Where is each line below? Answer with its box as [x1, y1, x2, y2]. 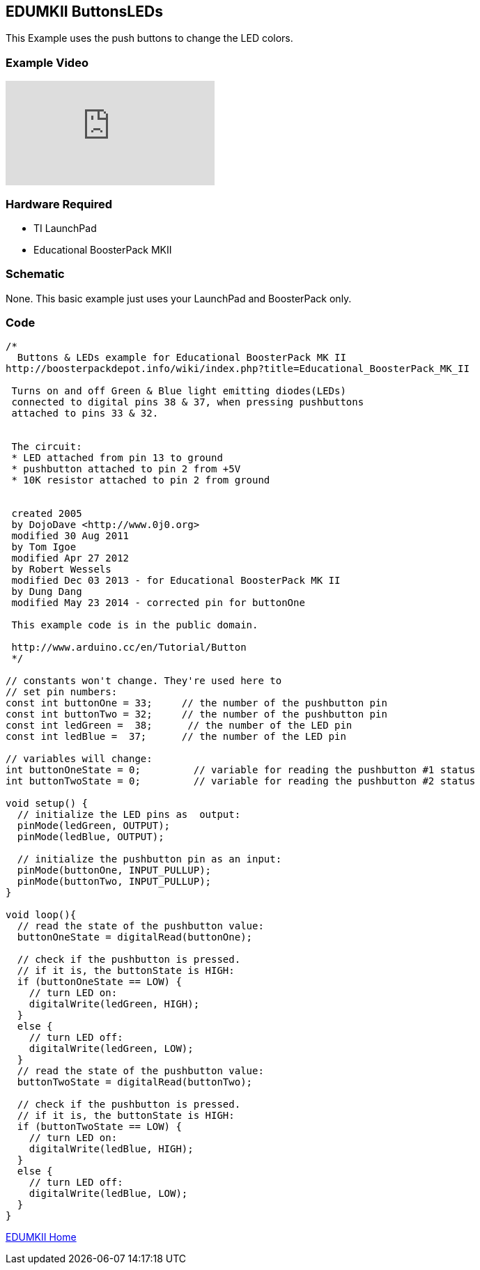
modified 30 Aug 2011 [11, 530, 130, 542]
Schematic [6, 267, 65, 281]
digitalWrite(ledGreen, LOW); [29, 1043, 194, 1055]
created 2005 [11, 508, 82, 520]
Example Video [6, 55, 88, 70]
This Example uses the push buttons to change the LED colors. [6, 32, 293, 45]
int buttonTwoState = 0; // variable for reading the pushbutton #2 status [6, 775, 476, 787]
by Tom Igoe [11, 541, 77, 553]
